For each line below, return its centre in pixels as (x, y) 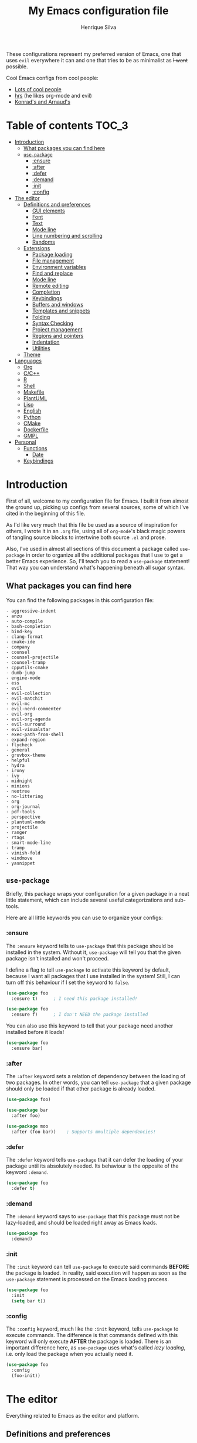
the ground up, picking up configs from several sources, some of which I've (98, 507)
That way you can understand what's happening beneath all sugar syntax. (96, 567)
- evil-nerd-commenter (34, 709)
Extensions (37, 248)
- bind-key (19, 631)
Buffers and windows (58, 304)
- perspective (23, 817)
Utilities (41, 348)
